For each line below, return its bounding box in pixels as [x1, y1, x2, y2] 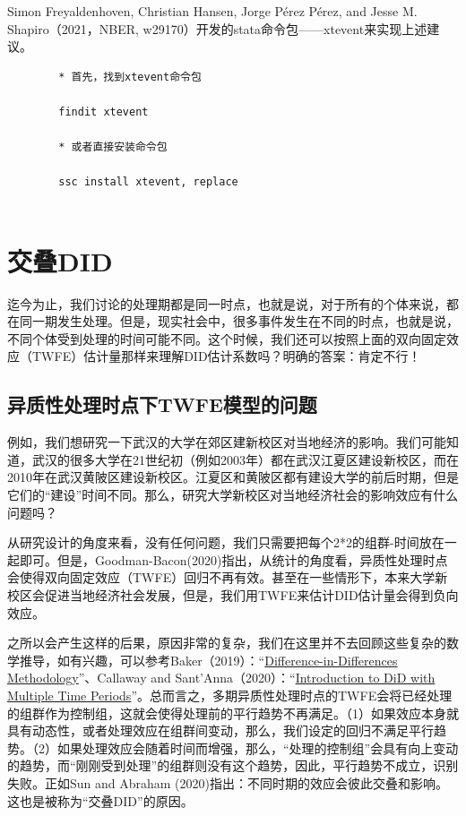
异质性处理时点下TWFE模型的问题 [7, 391, 317, 418]
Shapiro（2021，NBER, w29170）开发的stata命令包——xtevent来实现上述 [7, 19, 427, 38]
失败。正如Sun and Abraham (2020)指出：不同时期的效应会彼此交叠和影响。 [7, 773, 449, 792]
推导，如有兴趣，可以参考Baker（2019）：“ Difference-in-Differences [19, 650, 398, 669]
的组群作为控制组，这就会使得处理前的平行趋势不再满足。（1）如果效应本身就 [7, 703, 459, 722]
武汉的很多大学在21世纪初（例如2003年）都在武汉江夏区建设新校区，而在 [31, 450, 459, 468]
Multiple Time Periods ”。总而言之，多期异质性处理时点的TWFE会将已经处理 [7, 685, 453, 704]
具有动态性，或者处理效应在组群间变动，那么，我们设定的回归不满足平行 [7, 721, 434, 740]
